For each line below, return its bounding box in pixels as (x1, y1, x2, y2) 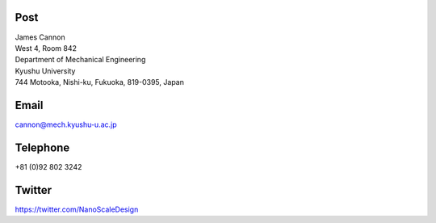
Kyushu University (15, 65, 76, 76)
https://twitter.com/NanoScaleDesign (15, 204, 139, 214)
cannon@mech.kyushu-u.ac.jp (15, 120, 117, 129)
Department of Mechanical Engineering (15, 55, 146, 65)
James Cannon (15, 32, 65, 42)
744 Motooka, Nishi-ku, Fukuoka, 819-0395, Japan (15, 78, 185, 87)
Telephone (15, 141, 70, 154)
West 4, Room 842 (15, 43, 77, 53)
